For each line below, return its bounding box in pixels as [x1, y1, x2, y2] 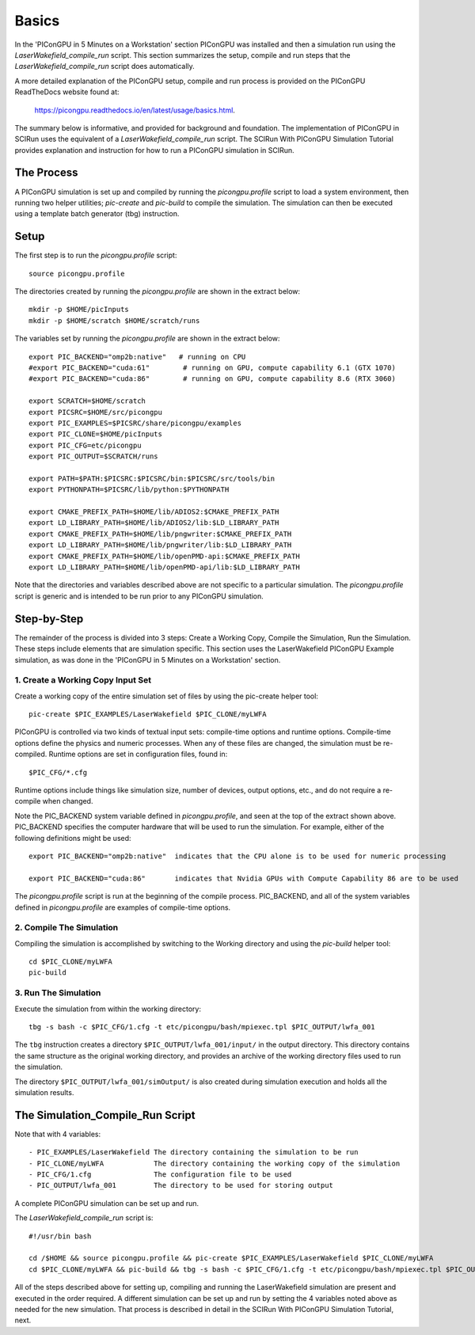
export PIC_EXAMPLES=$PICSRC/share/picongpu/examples [28, 418, 241, 428]
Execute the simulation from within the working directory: [14, 1004, 202, 1014]
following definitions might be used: [14, 833, 131, 842]
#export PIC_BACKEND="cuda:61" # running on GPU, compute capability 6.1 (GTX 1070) [28, 363, 396, 372]
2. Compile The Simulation [14, 922, 119, 934]
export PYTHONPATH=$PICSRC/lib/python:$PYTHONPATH [28, 485, 230, 494]
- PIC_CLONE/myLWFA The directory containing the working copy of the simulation [28, 1158, 401, 1168]
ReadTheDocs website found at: [14, 87, 120, 97]
